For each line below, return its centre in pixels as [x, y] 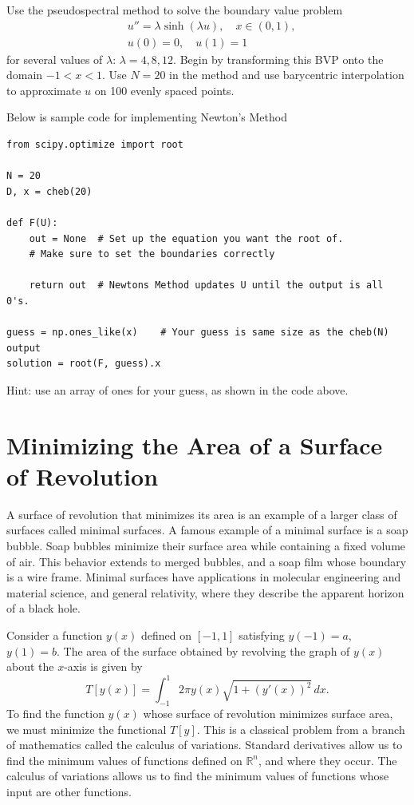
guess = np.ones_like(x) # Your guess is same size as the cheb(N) [198, 333]
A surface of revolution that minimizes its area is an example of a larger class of [202, 514]
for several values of [55, 59]
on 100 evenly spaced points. [164, 90]
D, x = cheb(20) [49, 191]
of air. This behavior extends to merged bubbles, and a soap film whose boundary [207, 561]
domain [25, 75]
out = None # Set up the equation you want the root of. [186, 238]
